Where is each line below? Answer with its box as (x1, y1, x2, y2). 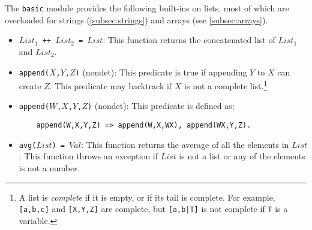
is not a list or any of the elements (179, 150, 305, 162)
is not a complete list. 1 (184, 78, 268, 92)
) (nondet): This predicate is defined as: (87, 99, 235, 112)
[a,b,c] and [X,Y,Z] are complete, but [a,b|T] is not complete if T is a (19, 202, 288, 215)
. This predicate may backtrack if (49, 79, 172, 92)
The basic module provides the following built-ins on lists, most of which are (5, 2, 289, 14)
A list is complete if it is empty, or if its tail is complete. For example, (19, 190, 275, 203)
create (19, 79, 41, 92)
